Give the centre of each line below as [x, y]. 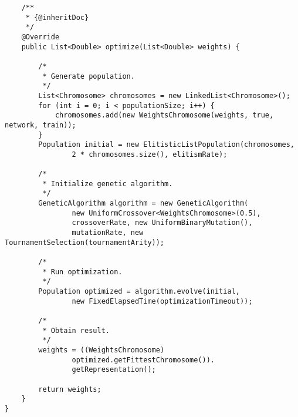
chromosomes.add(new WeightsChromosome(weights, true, [164, 115]
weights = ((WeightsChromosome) [101, 350]
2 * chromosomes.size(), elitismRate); [150, 154]
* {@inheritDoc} [57, 17]
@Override [40, 37]
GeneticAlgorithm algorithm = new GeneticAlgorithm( [143, 204]
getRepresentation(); [114, 370]
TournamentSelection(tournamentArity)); [85, 242]
